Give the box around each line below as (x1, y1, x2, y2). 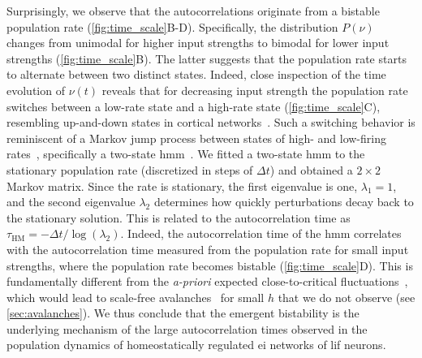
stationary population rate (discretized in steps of (6, 161, 253, 178)
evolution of (6, 81, 65, 98)
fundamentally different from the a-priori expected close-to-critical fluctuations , (6, 273, 408, 290)
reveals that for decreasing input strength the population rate (101, 81, 408, 98)
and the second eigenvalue (6, 193, 136, 210)
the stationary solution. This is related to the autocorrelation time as (6, 209, 351, 226)
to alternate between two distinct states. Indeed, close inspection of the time (6, 66, 386, 83)
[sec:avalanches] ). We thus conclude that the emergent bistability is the (6, 304, 360, 321)
